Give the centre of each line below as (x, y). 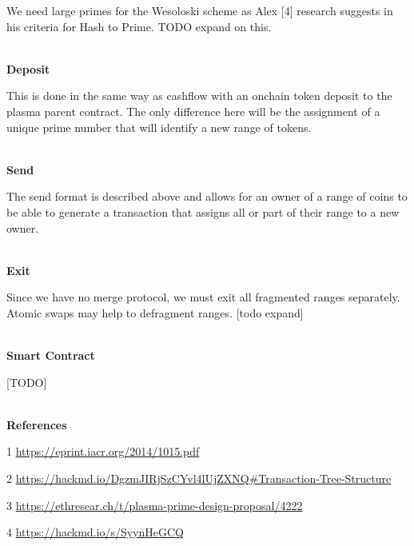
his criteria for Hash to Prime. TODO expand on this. (139, 26)
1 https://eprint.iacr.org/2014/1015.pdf (103, 451)
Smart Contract (51, 355)
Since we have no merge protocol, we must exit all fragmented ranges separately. (203, 297)
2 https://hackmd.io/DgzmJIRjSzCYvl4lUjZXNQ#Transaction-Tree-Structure (199, 478)
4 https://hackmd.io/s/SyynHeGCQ (95, 532)
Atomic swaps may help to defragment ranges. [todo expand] (155, 312)
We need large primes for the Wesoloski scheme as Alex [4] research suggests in (200, 10)
